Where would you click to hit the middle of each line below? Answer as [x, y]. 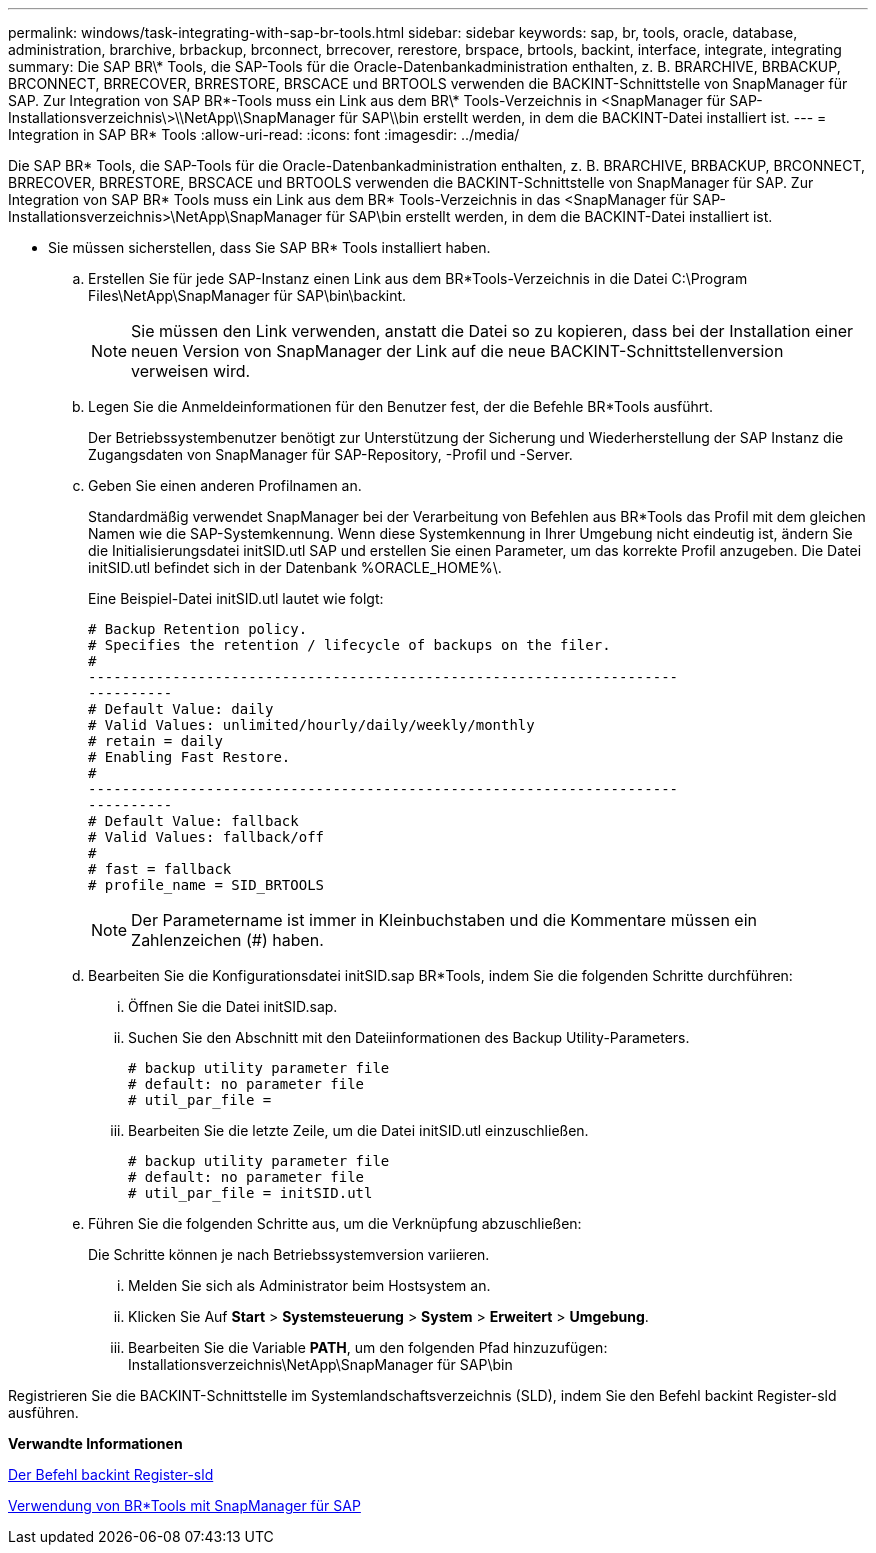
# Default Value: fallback [193, 821]
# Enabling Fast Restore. [189, 757]
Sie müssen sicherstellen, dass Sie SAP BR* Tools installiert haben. [269, 247]
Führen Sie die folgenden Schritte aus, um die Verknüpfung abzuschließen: [335, 1223]
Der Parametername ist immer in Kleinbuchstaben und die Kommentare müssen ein [444, 920]
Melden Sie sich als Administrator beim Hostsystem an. [309, 1285]
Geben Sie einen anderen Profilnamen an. [225, 485]
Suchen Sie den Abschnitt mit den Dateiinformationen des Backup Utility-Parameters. [409, 1037]
